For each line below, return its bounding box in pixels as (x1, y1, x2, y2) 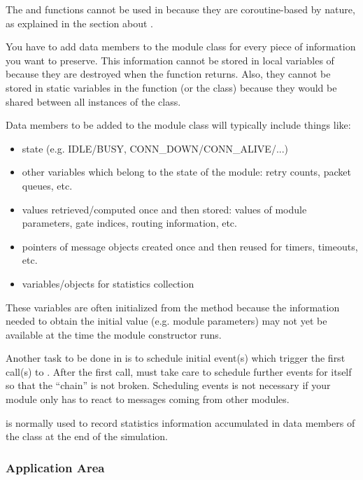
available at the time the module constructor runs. (6, 327, 222, 341)
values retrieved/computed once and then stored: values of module (22, 202, 307, 216)
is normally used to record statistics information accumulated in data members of (6, 415, 355, 430)
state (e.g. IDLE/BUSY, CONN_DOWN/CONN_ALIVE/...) (22, 141, 289, 155)
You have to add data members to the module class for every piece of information (6, 39, 356, 54)
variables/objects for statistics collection (22, 276, 194, 290)
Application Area (6, 458, 105, 476)
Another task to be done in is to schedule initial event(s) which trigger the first (6, 351, 346, 365)
